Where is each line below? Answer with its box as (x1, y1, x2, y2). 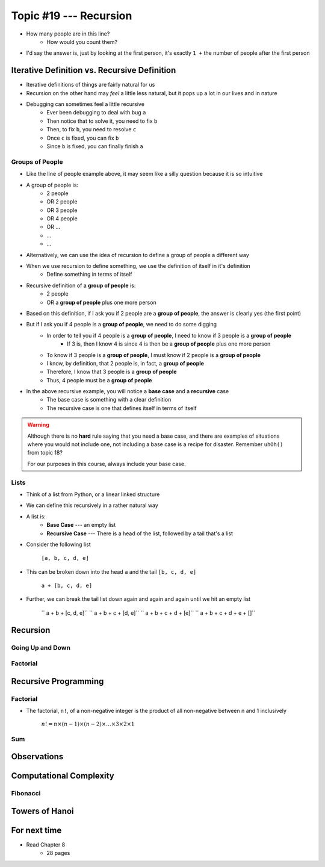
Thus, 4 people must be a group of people (46, 376, 152, 384)
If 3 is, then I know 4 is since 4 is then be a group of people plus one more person (67, 340, 271, 347)
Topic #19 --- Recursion (11, 9, 132, 22)
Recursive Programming (11, 676, 104, 686)
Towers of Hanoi (11, 806, 75, 816)
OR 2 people (46, 198, 78, 205)
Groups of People (11, 157, 63, 166)
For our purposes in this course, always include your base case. (27, 460, 186, 467)
